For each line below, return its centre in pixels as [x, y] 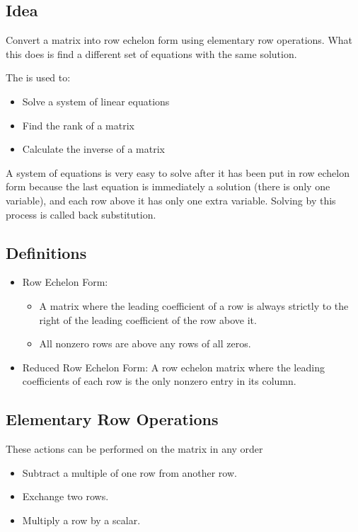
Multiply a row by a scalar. [81, 520]
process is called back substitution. [81, 214]
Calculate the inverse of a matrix [93, 149]
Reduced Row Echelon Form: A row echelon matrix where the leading [173, 367]
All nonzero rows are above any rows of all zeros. [145, 343]
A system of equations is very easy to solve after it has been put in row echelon [178, 172]
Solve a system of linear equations [96, 101]
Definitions [46, 252]
